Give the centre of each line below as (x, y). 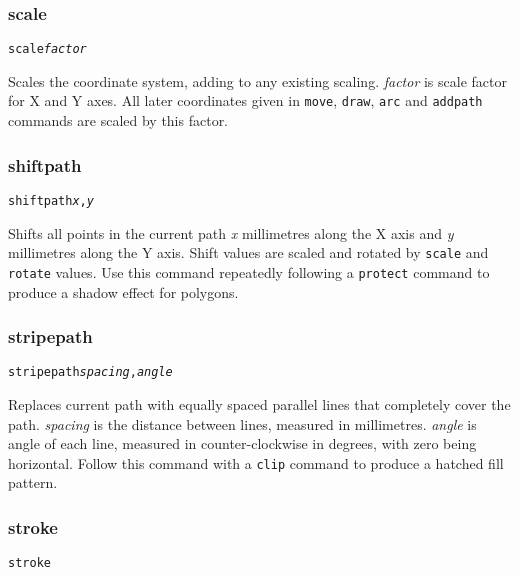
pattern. (33, 482)
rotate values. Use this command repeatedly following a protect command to (249, 271)
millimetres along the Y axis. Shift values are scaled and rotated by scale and (248, 252)
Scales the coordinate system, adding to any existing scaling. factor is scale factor (257, 80)
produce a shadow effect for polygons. (123, 291)
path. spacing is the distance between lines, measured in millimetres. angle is (242, 423)
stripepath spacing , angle (90, 372)
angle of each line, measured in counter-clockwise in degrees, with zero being (242, 443)
